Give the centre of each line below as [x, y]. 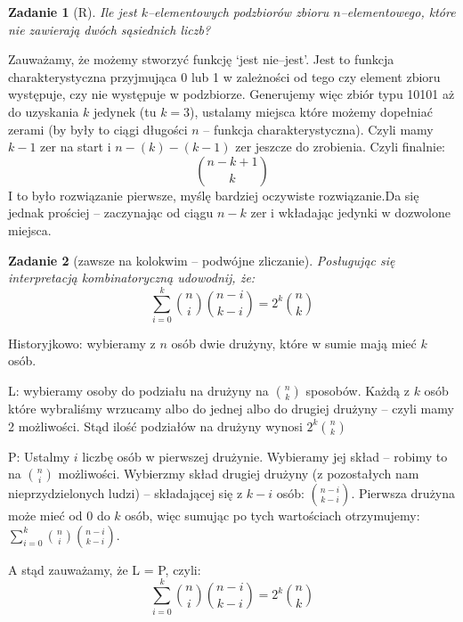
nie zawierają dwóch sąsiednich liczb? [110, 29]
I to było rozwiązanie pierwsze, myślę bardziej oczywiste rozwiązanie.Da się [214, 195]
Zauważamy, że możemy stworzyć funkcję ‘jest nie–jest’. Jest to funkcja [201, 59]
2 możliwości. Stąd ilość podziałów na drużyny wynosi [155, 426]
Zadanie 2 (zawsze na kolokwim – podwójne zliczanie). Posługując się [202, 260]
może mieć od [45, 516]
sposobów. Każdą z [357, 391]
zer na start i [76, 147]
